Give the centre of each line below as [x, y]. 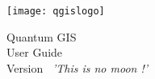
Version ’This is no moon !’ [77, 67]
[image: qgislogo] [56, 11]
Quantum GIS [42, 36]
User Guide [35, 52]
